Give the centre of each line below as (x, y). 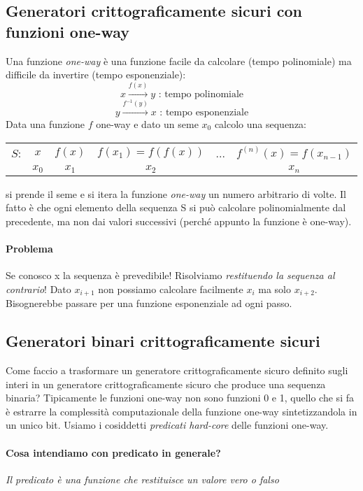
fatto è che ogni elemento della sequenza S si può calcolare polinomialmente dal (176, 207)
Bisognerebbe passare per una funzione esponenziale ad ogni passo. (149, 303)
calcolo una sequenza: (261, 124)
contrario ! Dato (38, 289)
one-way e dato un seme (147, 124)
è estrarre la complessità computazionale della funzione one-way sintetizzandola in (181, 411)
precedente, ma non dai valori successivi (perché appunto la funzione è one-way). (179, 221)
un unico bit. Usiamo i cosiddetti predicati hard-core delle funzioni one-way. (167, 425)
